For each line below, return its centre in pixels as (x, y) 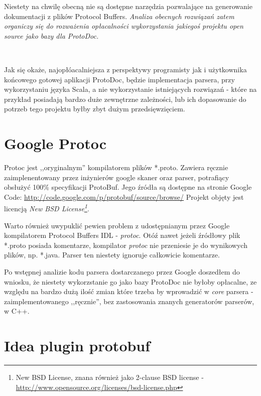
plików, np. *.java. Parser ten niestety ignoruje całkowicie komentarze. (112, 255)
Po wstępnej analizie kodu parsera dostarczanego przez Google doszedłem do (122, 272)
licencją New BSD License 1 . (47, 208)
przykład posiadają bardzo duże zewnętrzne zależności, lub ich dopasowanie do (125, 99)
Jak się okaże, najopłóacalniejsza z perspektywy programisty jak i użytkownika (125, 69)
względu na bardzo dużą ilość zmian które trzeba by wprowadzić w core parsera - (129, 291)
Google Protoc (55, 143)
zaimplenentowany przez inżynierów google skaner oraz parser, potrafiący (117, 177)
